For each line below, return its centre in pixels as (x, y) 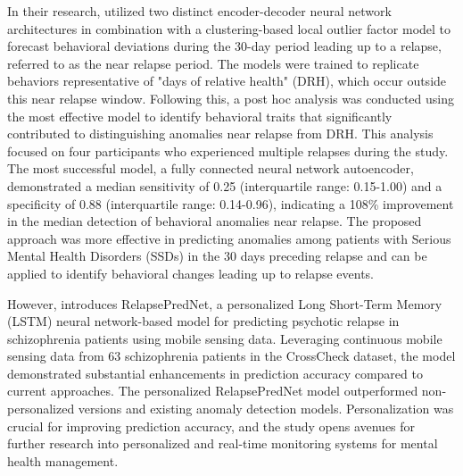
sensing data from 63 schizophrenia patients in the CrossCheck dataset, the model (231, 356)
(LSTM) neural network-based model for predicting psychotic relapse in (203, 321)
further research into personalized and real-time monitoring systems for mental (223, 443)
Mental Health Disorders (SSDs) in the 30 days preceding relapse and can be (217, 256)
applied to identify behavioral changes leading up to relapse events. (190, 273)
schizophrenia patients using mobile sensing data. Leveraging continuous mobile (225, 338)
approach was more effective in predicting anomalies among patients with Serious (229, 238)
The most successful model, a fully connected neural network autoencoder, (211, 168)
